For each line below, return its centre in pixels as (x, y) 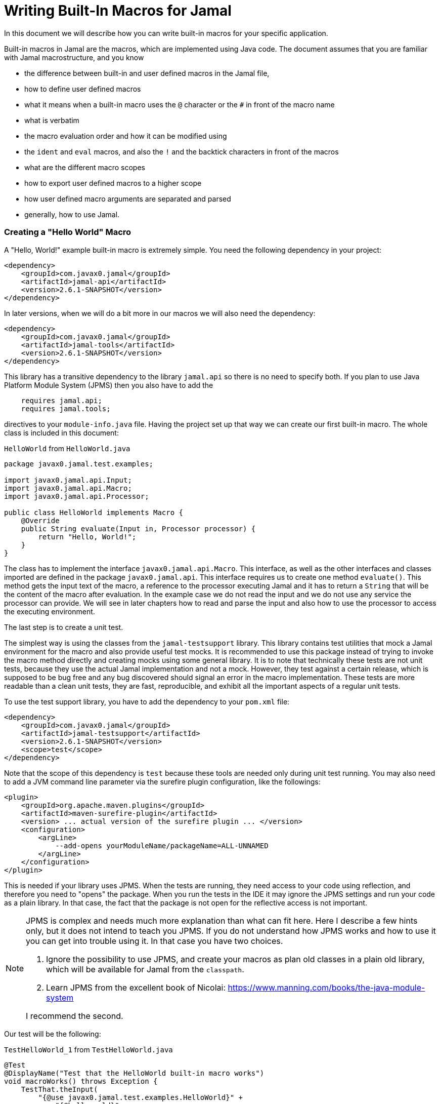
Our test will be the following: (53, 1034)
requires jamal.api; (61, 400)
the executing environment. (50, 611)
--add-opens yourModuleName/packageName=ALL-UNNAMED (162, 845)
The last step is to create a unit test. (64, 627)
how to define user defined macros (83, 89)
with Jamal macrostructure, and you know (74, 57)
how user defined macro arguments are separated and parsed (128, 199)
